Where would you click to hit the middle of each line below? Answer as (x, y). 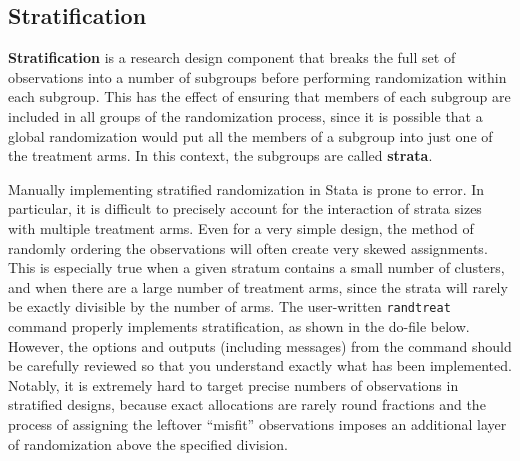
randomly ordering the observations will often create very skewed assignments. (248, 247)
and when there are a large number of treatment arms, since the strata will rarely (258, 286)
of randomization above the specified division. (148, 443)
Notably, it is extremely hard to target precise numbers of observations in (233, 384)
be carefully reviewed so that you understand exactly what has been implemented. (260, 365)
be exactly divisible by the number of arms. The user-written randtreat (229, 306)
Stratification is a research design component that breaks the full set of (232, 57)
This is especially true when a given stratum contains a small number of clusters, (256, 267)
